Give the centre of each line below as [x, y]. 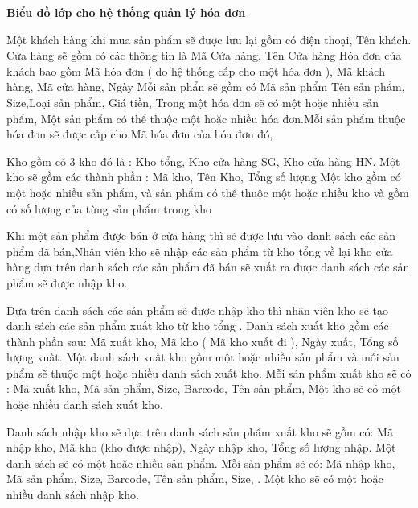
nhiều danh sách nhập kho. [73, 495]
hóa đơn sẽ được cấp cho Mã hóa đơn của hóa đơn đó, [140, 134]
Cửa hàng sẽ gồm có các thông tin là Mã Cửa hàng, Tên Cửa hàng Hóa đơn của [204, 55]
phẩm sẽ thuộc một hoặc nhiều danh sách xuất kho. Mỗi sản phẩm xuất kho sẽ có [209, 372]
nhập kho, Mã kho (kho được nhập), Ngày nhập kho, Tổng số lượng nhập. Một [201, 447]
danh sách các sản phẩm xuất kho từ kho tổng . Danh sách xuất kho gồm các [198, 326]
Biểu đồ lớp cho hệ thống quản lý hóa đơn [126, 12]
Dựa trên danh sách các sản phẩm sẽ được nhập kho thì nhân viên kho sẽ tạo [197, 310]
